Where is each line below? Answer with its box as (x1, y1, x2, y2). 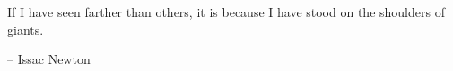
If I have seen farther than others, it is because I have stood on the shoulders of (7, 3, 445, 20)
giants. (7, 20, 44, 38)
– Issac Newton (7, 50, 91, 68)
